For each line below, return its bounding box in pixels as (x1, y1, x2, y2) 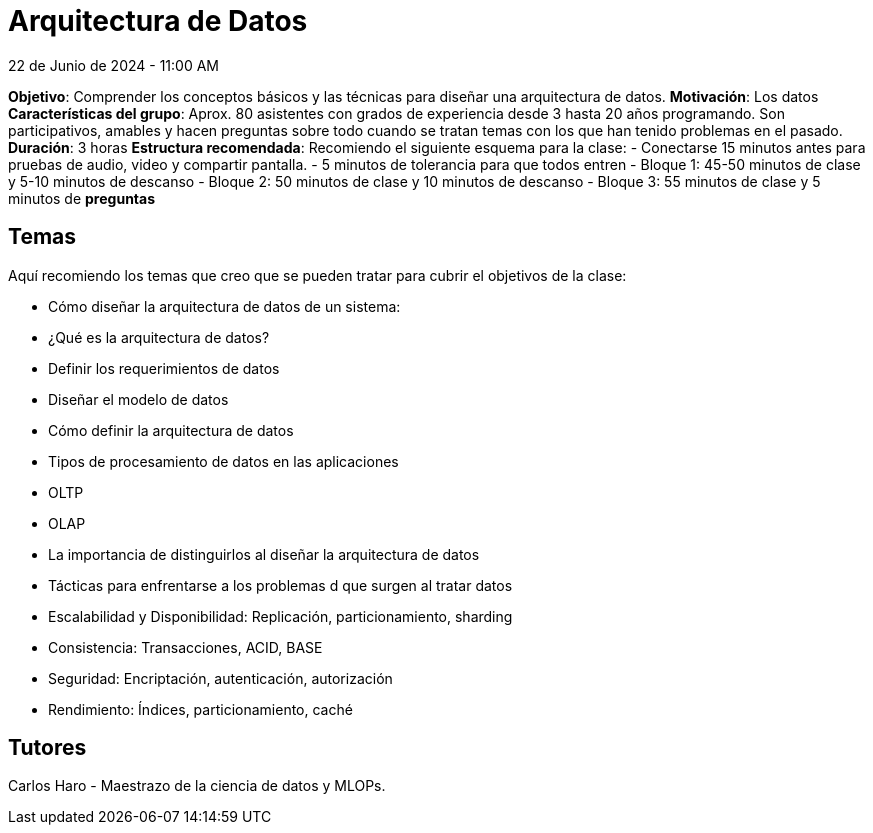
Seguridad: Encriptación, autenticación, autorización (48, 669, 393, 687)
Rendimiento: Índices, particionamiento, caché (48, 700, 353, 718)
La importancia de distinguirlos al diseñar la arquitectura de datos (48, 545, 480, 563)
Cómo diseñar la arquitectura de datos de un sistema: (48, 297, 401, 315)
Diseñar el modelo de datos (48, 390, 229, 408)
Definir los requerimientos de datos (48, 359, 280, 377)
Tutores (8, 735, 87, 761)
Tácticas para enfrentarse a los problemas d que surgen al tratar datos (48, 576, 513, 594)
